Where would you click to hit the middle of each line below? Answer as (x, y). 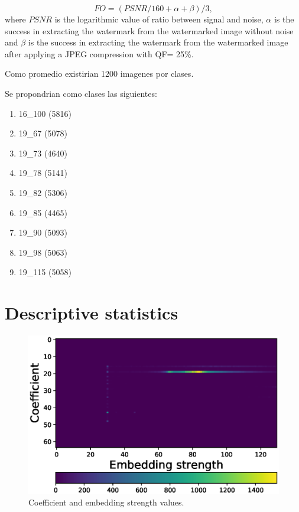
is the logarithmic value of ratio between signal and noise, (159, 19)
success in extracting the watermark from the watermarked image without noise (149, 30)
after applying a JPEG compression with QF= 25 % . (99, 53)
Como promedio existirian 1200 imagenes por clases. (99, 74)
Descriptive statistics (92, 313)
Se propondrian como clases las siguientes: (81, 93)
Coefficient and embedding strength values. (106, 502)
